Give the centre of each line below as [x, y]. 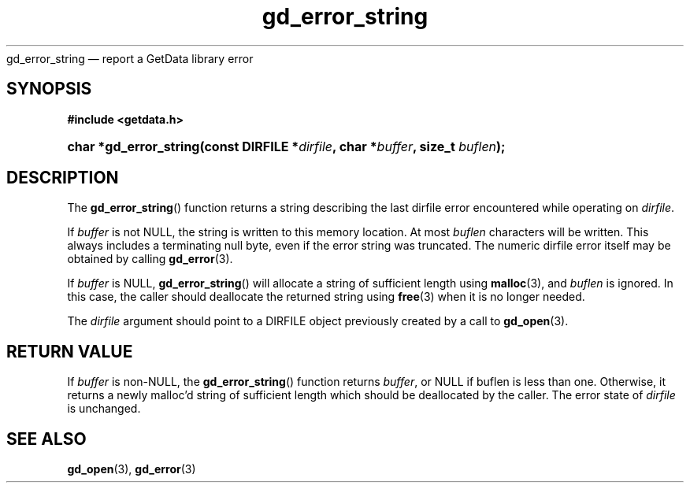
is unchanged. [104, 409]
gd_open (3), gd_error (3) [132, 469]
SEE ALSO [46, 439]
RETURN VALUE [70, 351]
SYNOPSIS [49, 89]
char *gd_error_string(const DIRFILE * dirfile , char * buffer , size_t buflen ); [286, 146]
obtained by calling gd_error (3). [150, 259]
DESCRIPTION [63, 178]
